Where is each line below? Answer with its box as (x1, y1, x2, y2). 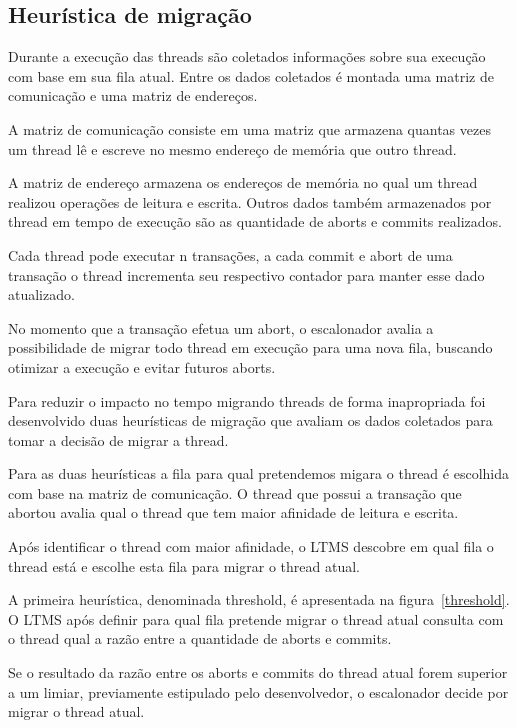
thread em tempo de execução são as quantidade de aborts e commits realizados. (8, 211, 502, 232)
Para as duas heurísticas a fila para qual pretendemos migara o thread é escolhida (8, 463, 509, 484)
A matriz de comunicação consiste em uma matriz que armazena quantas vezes (8, 118, 491, 139)
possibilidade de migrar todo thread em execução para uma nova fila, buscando (8, 337, 493, 358)
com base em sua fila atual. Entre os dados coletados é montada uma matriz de (8, 65, 494, 86)
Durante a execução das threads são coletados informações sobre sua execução (8, 46, 486, 67)
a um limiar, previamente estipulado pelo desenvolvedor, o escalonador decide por (8, 681, 509, 702)
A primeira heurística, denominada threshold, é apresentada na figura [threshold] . (8, 589, 510, 610)
